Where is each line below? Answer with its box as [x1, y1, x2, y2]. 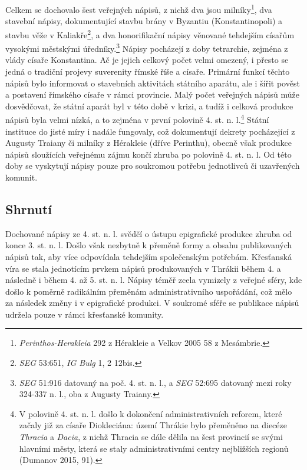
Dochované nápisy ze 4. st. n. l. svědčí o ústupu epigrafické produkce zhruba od [5, 227, 292, 239]
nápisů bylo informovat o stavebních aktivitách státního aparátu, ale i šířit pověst [5, 76, 300, 89]
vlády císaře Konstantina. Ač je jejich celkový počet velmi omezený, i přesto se [5, 54, 289, 66]
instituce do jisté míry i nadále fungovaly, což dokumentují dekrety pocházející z [5, 125, 295, 137]
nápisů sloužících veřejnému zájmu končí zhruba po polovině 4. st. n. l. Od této [5, 148, 292, 160]
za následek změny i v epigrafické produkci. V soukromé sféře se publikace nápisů [5, 296, 299, 309]
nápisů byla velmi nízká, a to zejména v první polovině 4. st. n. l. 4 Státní [5, 112, 269, 125]
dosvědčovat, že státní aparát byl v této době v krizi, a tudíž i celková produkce [5, 99, 293, 112]
